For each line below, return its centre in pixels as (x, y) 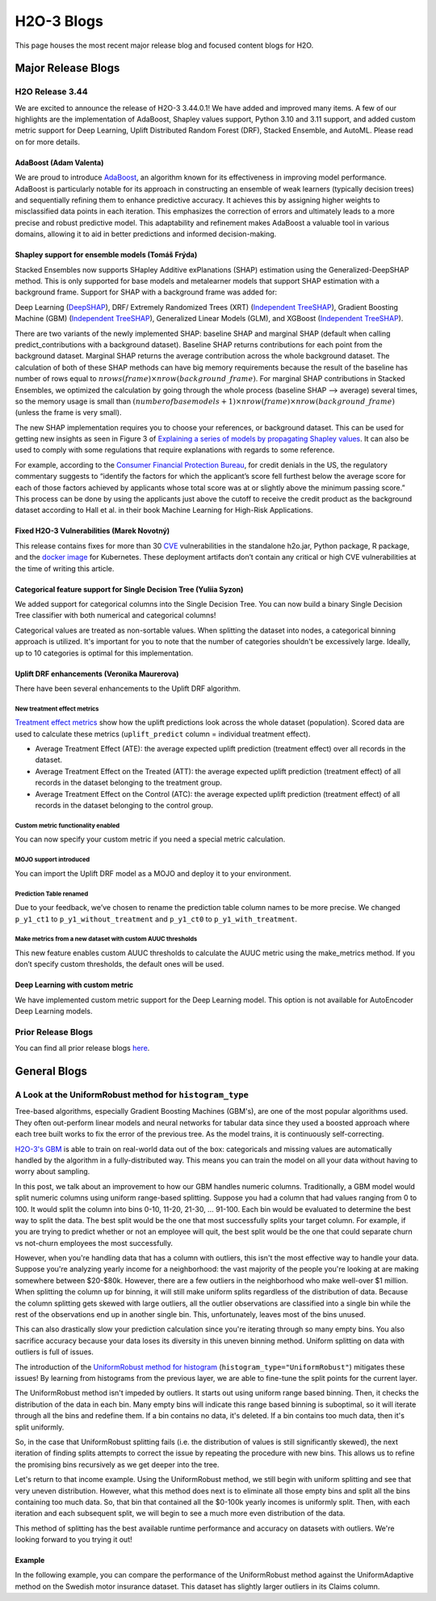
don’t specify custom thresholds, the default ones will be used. (119, 964)
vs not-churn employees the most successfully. (94, 1243)
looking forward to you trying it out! (73, 1540)
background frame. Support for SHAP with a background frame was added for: (146, 292)
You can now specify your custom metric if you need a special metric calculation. (150, 839)
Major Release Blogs (67, 68)
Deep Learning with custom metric (74, 985)
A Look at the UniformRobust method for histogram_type (132, 1095)
